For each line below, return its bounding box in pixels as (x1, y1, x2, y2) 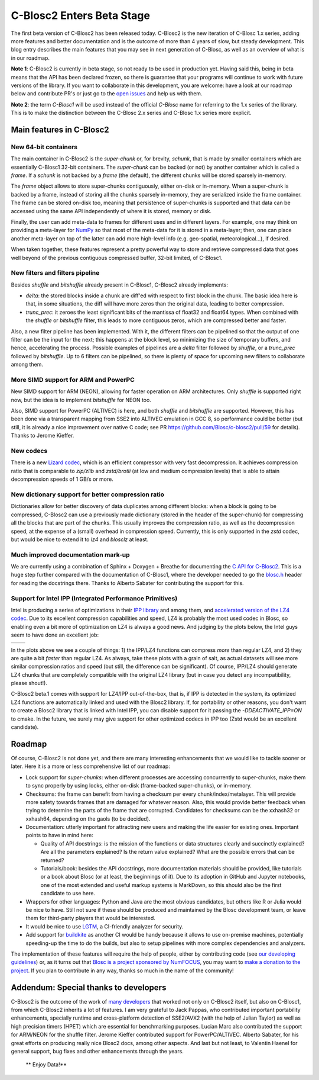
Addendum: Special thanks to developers (11, 982, 167, 992)
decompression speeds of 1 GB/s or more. (11, 475, 113, 483)
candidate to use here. (40, 890, 96, 897)
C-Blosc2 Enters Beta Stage (11, 9, 151, 22)
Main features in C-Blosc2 (11, 124, 109, 134)
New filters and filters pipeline (11, 269, 100, 277)
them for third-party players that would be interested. (25, 915, 156, 922)
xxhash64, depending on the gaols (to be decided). (25, 815, 151, 822)
